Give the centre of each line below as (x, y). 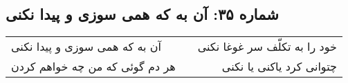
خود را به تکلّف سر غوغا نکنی (267, 47)
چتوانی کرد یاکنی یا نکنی (279, 67)
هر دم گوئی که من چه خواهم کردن (93, 67)
